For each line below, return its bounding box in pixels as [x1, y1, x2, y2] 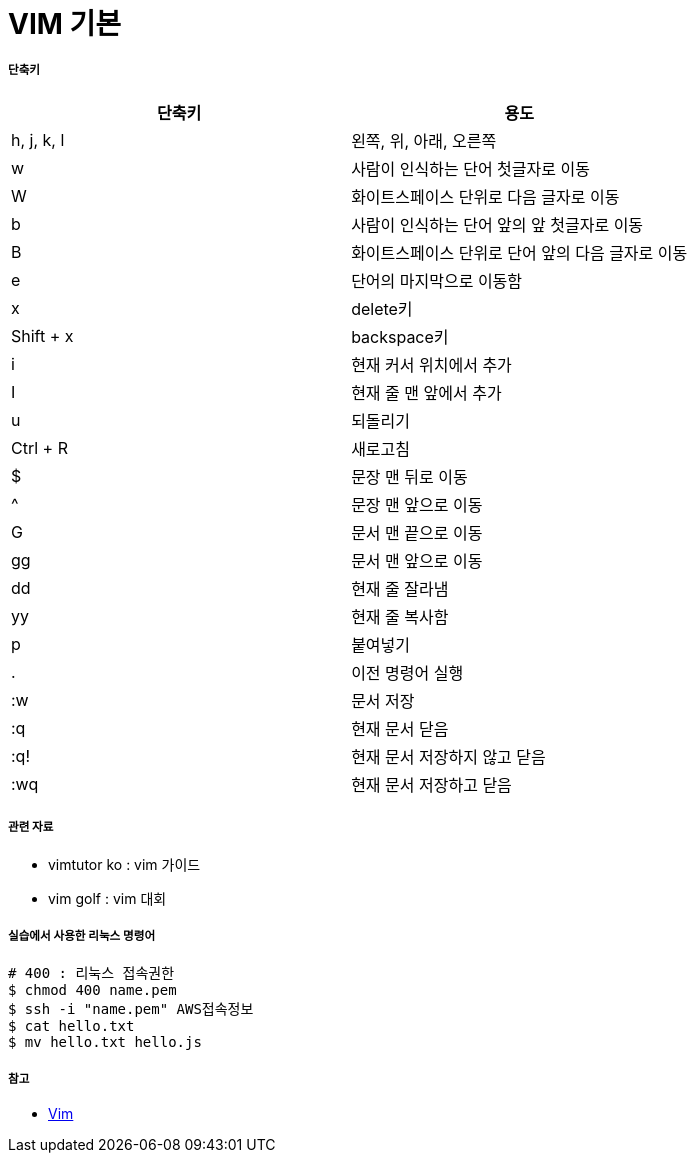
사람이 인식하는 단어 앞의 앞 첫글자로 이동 [351, 214, 644, 235]
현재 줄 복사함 [351, 606, 449, 627]
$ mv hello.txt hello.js [8, 1034, 202, 1051]
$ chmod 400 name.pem [8, 982, 177, 999]
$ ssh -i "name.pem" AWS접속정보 [8, 1001, 254, 1018]
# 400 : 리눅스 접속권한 [8, 965, 175, 982]
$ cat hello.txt [8, 1018, 135, 1035]
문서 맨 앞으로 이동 [351, 550, 483, 571]
